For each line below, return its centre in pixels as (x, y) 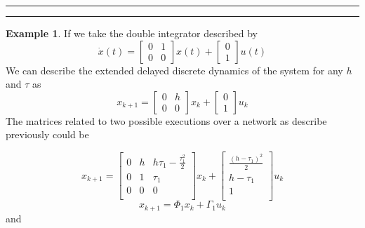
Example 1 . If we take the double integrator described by (132, 33)
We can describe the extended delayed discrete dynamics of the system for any (174, 70)
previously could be (47, 134)
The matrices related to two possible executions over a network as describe (166, 120)
